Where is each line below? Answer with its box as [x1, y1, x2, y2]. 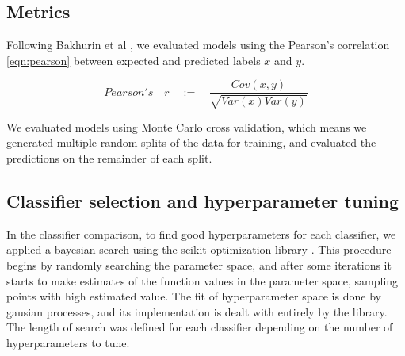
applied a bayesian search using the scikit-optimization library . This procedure [6, 241, 392, 258]
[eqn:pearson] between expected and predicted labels [6, 52, 261, 68]
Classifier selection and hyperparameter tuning [6, 189, 399, 213]
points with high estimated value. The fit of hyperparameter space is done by [6, 288, 381, 304]
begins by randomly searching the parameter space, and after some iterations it [6, 257, 392, 274]
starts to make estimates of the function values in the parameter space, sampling [6, 272, 399, 289]
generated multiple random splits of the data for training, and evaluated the [6, 134, 376, 151]
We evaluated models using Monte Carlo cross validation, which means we [6, 118, 367, 135]
